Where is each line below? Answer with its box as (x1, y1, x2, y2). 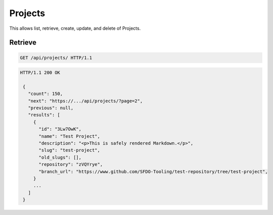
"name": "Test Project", (38, 133, 101, 139)
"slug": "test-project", (38, 147, 101, 153)
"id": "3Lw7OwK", (38, 126, 82, 132)
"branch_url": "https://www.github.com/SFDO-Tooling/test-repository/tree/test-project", (38, 169, 268, 174)
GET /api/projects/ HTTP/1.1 (20, 55, 93, 61)
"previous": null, (28, 105, 74, 111)
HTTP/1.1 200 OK (20, 70, 61, 76)
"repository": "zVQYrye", (38, 162, 103, 168)
